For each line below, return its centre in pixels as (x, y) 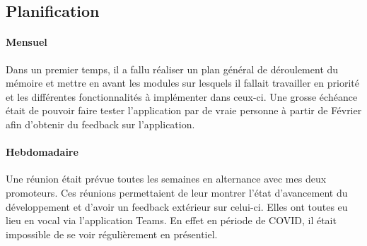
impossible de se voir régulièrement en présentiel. (112, 234)
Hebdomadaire (42, 152)
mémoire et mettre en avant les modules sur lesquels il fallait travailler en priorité (182, 83)
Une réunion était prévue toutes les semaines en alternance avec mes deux (166, 179)
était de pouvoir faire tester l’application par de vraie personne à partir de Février (184, 110)
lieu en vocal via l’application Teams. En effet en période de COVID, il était (171, 220)
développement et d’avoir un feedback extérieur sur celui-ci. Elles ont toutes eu (177, 206)
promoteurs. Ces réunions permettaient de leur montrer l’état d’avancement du (177, 192)
